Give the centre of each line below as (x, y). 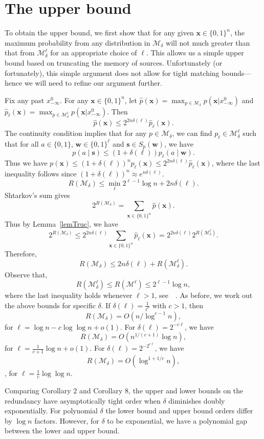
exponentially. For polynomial (51, 411)
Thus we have (26, 163)
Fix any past (25, 100)
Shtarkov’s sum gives (37, 195)
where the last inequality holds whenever (69, 295)
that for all (22, 143)
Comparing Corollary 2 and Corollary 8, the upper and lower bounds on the (124, 391)
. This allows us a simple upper (195, 53)
